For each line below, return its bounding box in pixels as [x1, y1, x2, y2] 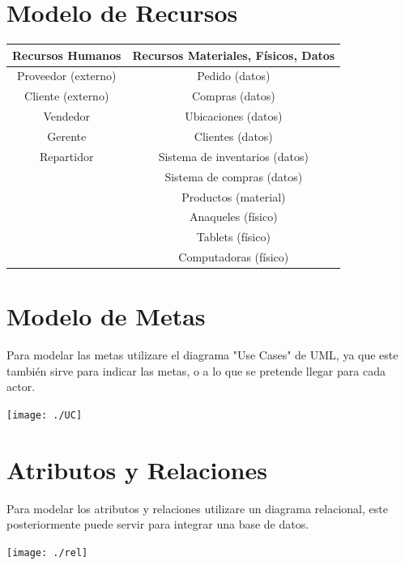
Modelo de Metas [6, 299, 206, 333]
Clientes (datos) [194, 128, 273, 144]
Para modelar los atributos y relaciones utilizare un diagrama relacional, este [6, 499, 388, 516]
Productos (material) [181, 188, 286, 205]
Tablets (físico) [196, 228, 271, 245]
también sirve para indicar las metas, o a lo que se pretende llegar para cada [6, 362, 386, 379]
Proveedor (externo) [17, 67, 117, 84]
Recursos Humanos [12, 46, 122, 63]
